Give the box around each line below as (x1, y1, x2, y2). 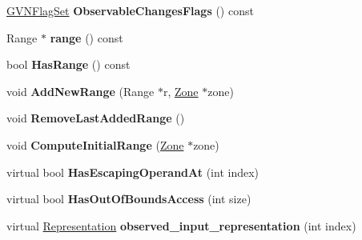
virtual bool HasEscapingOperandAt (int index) (6, 163, 259, 180)
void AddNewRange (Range (6, 82, 155, 99)
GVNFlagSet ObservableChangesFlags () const (6, 2, 254, 18)
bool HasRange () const (6, 56, 131, 73)
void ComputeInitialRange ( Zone (6, 136, 184, 153)
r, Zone (163, 82, 199, 99)
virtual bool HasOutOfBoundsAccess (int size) (6, 190, 251, 207)
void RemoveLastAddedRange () (6, 110, 185, 126)
